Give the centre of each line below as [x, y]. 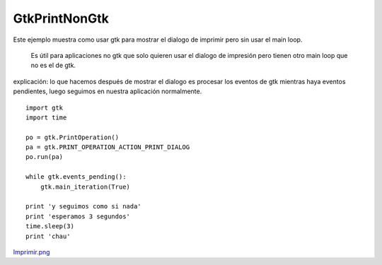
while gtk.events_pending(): [76, 177]
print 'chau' [48, 236]
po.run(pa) [45, 157]
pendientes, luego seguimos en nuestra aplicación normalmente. [108, 91]
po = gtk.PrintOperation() [73, 137]
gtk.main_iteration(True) [85, 187]
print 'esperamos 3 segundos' [78, 216]
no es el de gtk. [53, 65]
